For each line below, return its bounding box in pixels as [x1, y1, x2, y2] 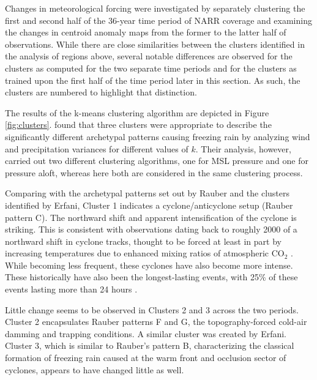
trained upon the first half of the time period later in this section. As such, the [5, 73, 300, 86]
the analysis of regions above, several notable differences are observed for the [5, 50, 293, 62]
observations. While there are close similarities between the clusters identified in [5, 37, 305, 50]
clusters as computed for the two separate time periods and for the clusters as [5, 61, 297, 74]
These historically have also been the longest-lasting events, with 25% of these [5, 270, 298, 283]
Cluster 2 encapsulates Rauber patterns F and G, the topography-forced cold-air [5, 315, 307, 328]
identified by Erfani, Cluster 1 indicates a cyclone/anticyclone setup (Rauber [5, 198, 293, 211]
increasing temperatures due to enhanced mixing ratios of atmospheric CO [5, 247, 285, 259]
